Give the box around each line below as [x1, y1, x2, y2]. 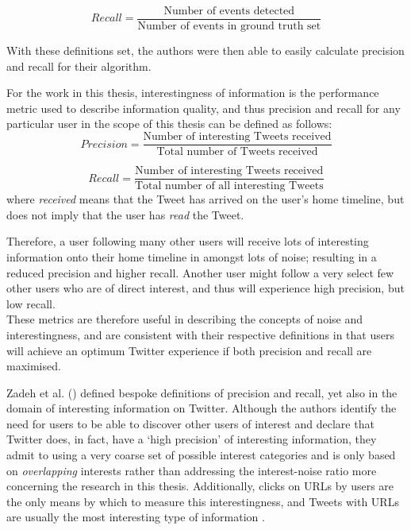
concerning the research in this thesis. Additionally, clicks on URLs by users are [6, 478, 394, 494]
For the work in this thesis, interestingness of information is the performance [6, 84, 379, 101]
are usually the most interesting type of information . [6, 509, 265, 525]
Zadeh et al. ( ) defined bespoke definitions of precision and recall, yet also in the [6, 384, 398, 400]
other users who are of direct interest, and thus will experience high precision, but [6, 280, 405, 296]
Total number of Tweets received [156, 146, 318, 158]
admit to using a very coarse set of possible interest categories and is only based [6, 447, 396, 463]
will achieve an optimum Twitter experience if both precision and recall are [6, 342, 372, 358]
